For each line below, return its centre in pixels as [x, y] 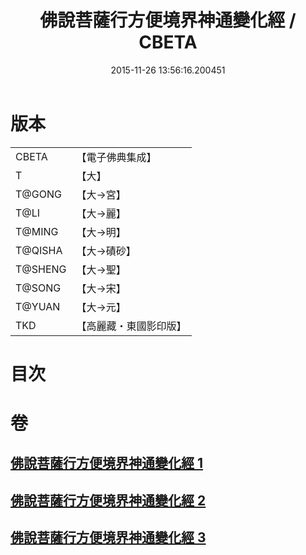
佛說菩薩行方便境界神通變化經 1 [107, 463]
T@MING [37, 231]
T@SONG [38, 288]
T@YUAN [38, 306]
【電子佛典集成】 [116, 157]
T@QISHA [39, 250]
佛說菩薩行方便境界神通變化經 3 [108, 537]
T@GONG [38, 194]
